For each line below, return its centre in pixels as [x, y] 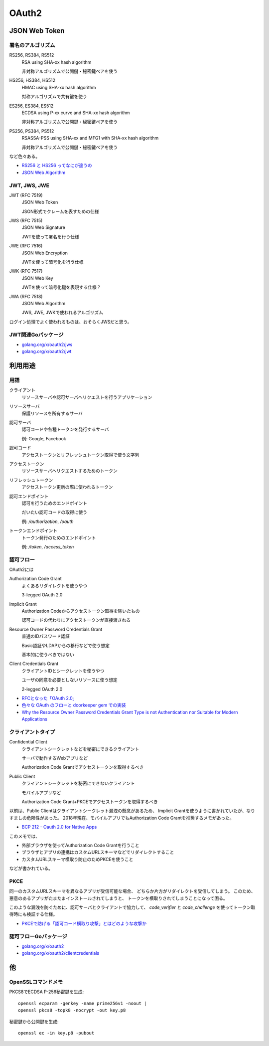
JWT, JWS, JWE [29, 185]
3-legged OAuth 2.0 [42, 595]
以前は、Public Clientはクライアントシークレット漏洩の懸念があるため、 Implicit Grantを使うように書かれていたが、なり [132, 811]
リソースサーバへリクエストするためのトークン [70, 471]
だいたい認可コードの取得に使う [54, 512]
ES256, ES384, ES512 [31, 106]
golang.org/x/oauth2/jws [47, 345]
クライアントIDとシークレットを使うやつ [63, 671]
